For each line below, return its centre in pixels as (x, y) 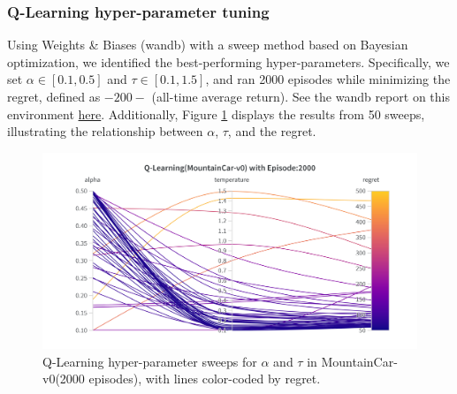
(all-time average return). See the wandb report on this (301, 96)
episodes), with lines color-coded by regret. (205, 379)
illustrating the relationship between (105, 131)
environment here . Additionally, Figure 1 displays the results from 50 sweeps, (216, 114)
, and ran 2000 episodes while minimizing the (328, 79)
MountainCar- (359, 361)
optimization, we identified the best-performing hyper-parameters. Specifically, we (228, 61)
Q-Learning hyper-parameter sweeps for (150, 361)
